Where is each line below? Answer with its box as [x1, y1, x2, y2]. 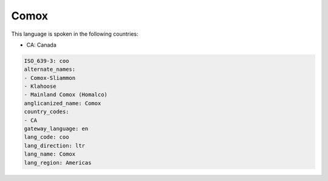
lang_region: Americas [24, 159, 92, 166]
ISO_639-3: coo [24, 58, 69, 64]
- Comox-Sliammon [24, 74, 76, 81]
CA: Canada [26, 41, 57, 48]
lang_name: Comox [24, 151, 76, 157]
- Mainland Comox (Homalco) [24, 91, 108, 98]
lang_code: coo [24, 134, 69, 140]
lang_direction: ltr [24, 142, 85, 149]
